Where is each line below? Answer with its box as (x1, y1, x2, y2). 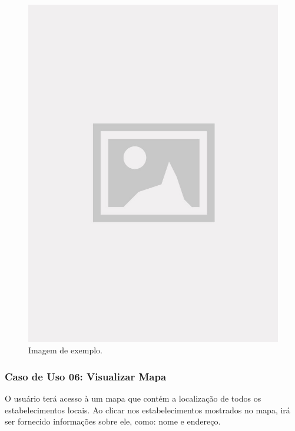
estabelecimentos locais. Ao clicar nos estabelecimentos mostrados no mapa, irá (5, 403, 290, 416)
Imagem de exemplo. (28, 344, 102, 356)
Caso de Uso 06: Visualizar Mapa (5, 369, 167, 383)
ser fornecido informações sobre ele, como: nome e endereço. (5, 415, 221, 427)
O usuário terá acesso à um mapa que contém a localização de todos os (5, 392, 261, 405)
